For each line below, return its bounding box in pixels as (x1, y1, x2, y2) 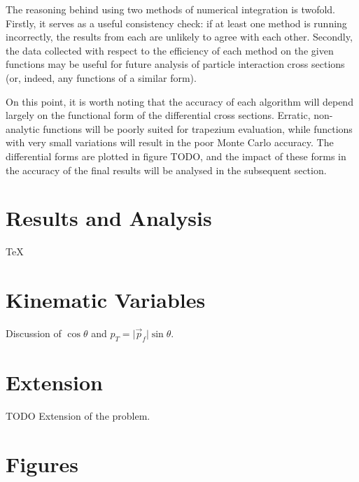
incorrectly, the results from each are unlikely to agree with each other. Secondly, (6, 29, 353, 44)
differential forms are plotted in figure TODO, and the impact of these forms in (6, 148, 346, 163)
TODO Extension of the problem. (6, 408, 150, 423)
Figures (6, 449, 78, 478)
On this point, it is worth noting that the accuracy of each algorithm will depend (6, 94, 353, 108)
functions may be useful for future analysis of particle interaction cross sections (6, 57, 345, 71)
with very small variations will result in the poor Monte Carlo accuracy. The (6, 135, 334, 150)
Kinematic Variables (6, 285, 206, 314)
